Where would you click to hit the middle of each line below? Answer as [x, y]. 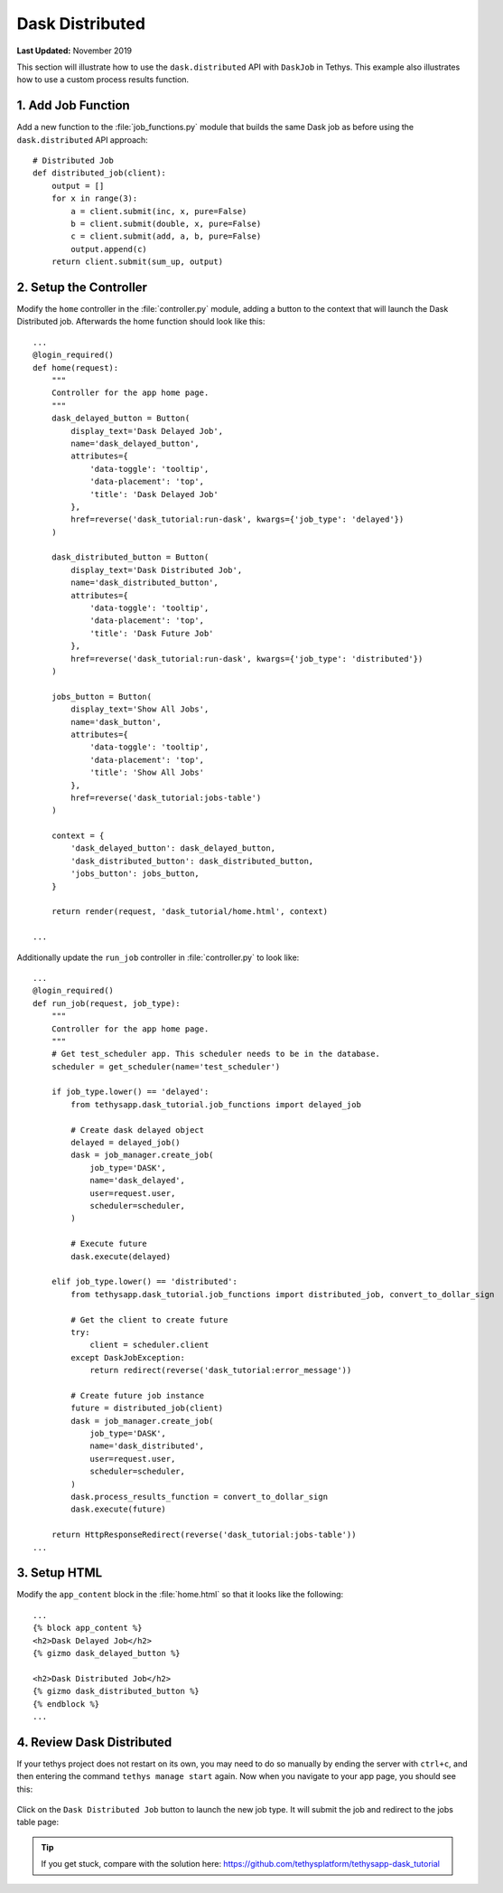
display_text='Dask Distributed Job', [157, 570]
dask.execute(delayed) [121, 1256]
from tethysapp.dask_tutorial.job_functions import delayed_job [216, 1104]
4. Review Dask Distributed [94, 1742]
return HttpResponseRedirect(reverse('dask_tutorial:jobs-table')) [204, 1535]
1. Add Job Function [73, 105]
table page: [37, 1822]
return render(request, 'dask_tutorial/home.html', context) [190, 912]
